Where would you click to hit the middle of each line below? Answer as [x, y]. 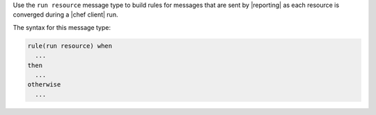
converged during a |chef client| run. [65, 15]
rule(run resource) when [70, 46]
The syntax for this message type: [62, 27]
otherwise [44, 85]
